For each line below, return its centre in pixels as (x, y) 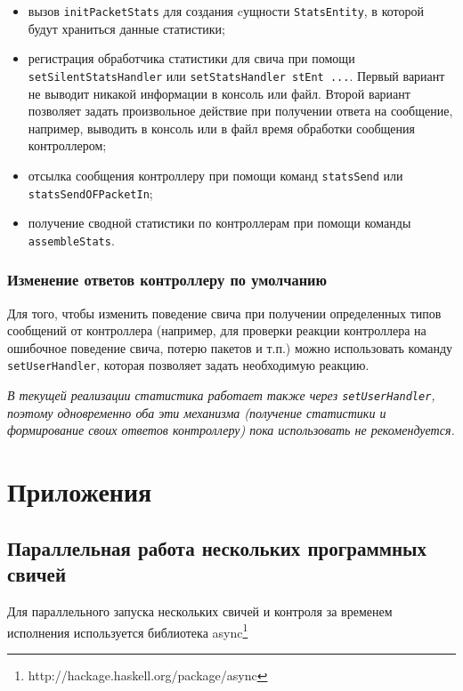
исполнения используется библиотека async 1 (128, 631)
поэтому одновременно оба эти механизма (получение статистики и (197, 412)
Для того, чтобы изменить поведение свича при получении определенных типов (224, 313)
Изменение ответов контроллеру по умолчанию (167, 280)
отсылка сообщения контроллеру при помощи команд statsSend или (215, 175)
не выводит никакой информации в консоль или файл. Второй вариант (219, 93)
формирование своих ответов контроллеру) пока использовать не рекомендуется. (231, 430)
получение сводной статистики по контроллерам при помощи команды (219, 223)
